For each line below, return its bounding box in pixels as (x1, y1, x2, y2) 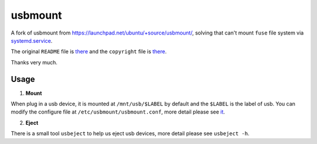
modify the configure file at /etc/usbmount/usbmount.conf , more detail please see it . (11, 108, 225, 115)
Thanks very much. (11, 59, 58, 66)
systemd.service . (11, 37, 53, 44)
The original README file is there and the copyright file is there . (11, 48, 167, 55)
